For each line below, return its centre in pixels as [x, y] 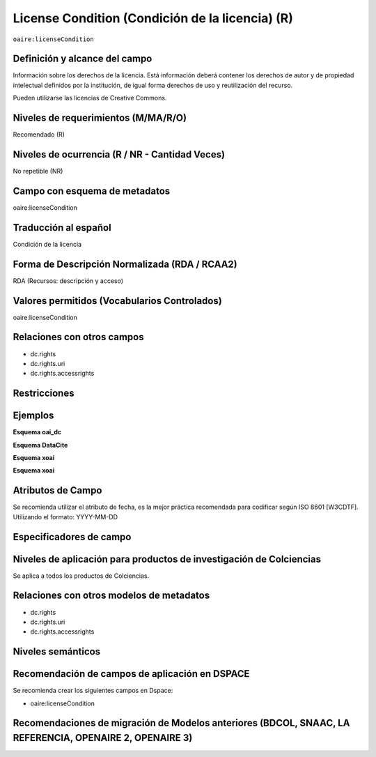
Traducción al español [62, 228]
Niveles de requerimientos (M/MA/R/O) [100, 118]
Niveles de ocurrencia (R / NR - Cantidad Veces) [119, 154]
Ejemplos [33, 416]
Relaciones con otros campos [78, 337]
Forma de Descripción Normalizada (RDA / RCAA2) [125, 264]
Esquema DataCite [40, 445]
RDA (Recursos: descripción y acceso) [68, 281]
